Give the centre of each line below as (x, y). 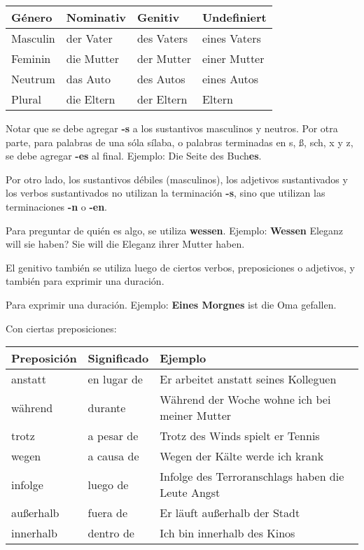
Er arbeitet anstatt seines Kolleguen (248, 379)
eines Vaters (231, 38)
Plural (26, 99)
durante (107, 407)
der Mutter (164, 58)
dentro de (111, 533)
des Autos (161, 79)
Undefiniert (234, 17)
